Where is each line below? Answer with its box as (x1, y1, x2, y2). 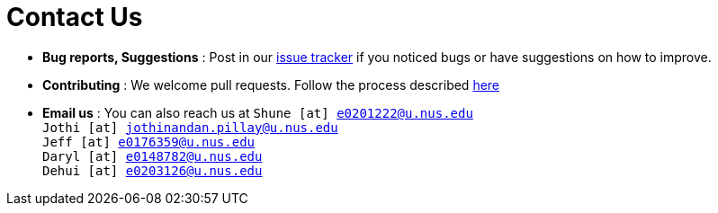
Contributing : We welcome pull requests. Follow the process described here (42, 76, 500, 93)
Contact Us (6, 2, 143, 32)
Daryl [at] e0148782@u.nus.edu (42, 148, 263, 164)
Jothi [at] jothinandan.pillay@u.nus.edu (42, 120, 338, 135)
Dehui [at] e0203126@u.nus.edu (42, 163, 263, 178)
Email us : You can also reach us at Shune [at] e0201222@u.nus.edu (42, 104, 473, 120)
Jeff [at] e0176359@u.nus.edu (42, 134, 256, 149)
